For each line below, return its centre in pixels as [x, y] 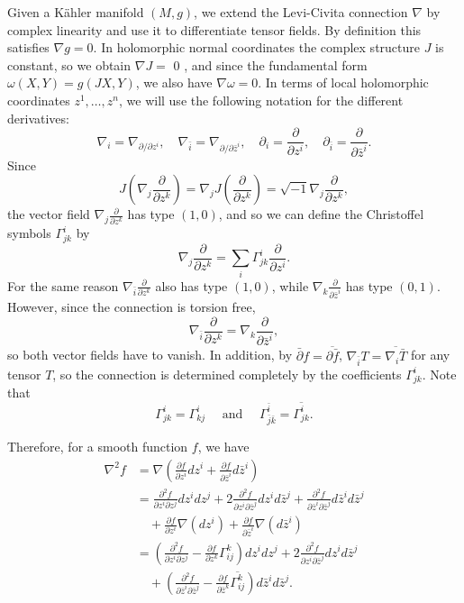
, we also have [174, 82]
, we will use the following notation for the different [261, 100]
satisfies [28, 47]
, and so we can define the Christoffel [321, 214]
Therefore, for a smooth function [98, 446]
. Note [439, 374]
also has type [191, 285]
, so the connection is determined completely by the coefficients [227, 374]
